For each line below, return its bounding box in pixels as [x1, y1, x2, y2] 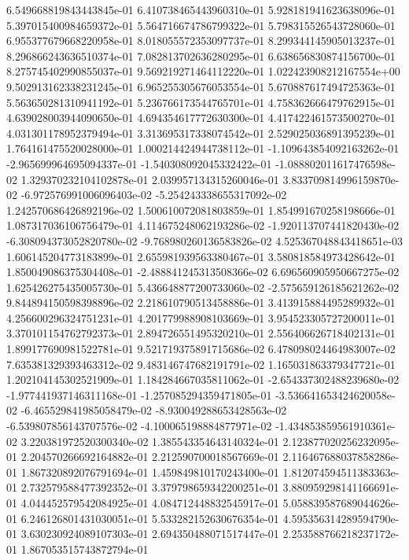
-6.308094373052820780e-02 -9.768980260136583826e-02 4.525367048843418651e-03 [6, 232, 403, 249]
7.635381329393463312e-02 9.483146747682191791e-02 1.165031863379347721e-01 [6, 356, 396, 372]
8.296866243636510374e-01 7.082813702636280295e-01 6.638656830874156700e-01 [6, 47, 396, 64]
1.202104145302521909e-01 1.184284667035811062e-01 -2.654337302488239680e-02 [6, 371, 400, 388]
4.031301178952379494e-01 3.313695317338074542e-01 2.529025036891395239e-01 [6, 124, 396, 141]
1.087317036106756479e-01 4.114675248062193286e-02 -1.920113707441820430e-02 [6, 217, 400, 234]
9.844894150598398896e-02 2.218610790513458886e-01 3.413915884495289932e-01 [6, 294, 396, 311]
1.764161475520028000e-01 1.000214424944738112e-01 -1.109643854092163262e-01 [6, 140, 400, 157]
